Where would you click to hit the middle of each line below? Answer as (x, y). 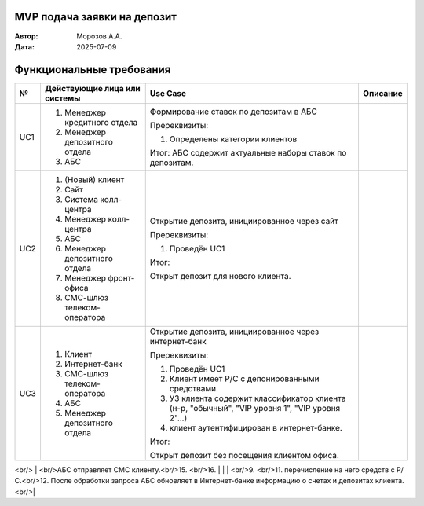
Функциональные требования (93, 70)
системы (62, 98)
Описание (383, 93)
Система (81, 199)
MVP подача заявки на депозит (95, 17)
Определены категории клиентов (233, 139)
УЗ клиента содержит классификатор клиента (258, 398)
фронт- (121, 277)
